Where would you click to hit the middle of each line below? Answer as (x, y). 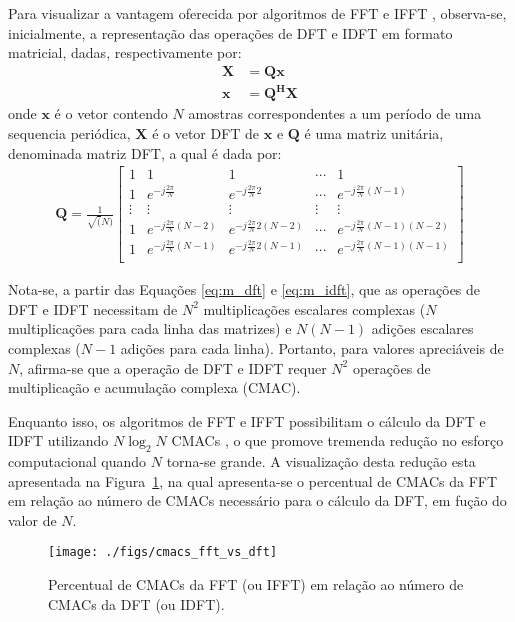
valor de (32, 519)
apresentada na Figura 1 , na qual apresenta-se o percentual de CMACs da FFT (253, 480)
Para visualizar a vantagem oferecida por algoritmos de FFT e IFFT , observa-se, (257, 13)
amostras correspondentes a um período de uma (335, 113)
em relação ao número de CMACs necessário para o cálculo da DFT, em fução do (257, 500)
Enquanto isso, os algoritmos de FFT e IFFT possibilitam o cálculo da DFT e (247, 420)
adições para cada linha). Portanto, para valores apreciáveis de (312, 347)
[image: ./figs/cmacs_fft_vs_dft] (163, 552)
